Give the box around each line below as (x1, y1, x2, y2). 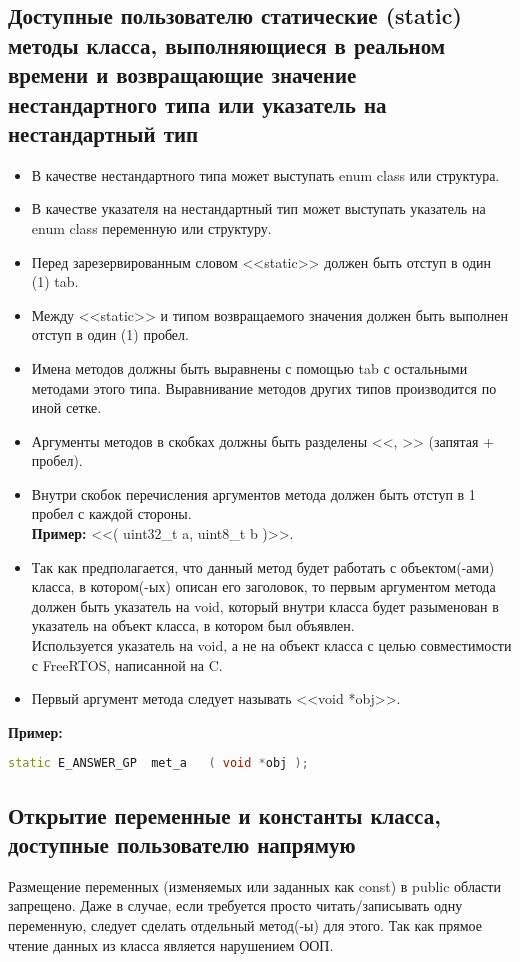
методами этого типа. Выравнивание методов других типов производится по (31, 377, 497, 398)
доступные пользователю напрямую (8, 829, 356, 860)
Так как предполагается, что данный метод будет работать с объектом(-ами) (31, 556, 495, 577)
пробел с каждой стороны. (31, 503, 192, 524)
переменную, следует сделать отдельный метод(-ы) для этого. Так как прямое (8, 915, 482, 936)
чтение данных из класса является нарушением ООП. (8, 934, 334, 955)
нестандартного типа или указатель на (8, 88, 387, 119)
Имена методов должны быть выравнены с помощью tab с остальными (31, 357, 468, 378)
